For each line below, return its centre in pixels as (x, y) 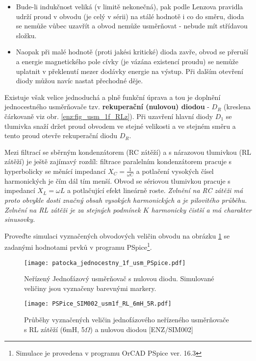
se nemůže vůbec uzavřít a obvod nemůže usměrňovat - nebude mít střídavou (132, 26)
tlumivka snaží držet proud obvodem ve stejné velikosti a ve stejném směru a (120, 126)
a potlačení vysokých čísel (175, 171)
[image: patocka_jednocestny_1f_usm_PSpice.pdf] (105, 263)
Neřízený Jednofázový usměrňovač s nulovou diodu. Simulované (119, 278)
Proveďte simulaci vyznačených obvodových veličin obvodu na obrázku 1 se (117, 235)
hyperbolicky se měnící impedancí (55, 171)
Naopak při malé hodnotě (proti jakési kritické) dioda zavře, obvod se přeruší (132, 52)
